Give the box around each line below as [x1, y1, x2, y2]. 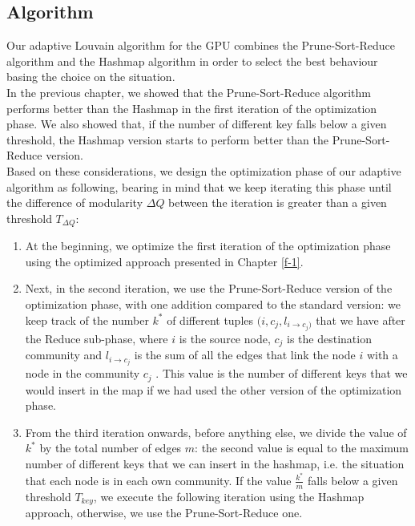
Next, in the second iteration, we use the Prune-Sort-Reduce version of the [25, 280, 393, 297]
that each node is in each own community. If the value [25, 471, 292, 488]
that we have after [316, 311, 405, 328]
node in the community [25, 365, 140, 382]
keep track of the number [25, 311, 149, 328]
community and [25, 346, 103, 363]
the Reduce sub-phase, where [25, 330, 168, 346]
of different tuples [167, 311, 254, 328]
